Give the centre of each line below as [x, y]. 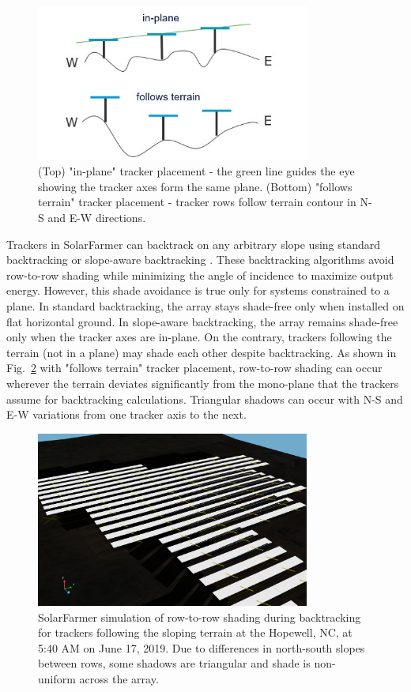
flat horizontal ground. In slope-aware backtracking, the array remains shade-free [202, 321]
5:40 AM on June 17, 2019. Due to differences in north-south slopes [202, 647]
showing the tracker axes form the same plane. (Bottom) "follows [195, 186]
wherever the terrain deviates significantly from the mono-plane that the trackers [203, 383]
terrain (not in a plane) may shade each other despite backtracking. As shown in [202, 352]
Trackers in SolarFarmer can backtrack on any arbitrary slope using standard [194, 244]
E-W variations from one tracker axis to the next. [126, 414]
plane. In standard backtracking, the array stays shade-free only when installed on [205, 306]
